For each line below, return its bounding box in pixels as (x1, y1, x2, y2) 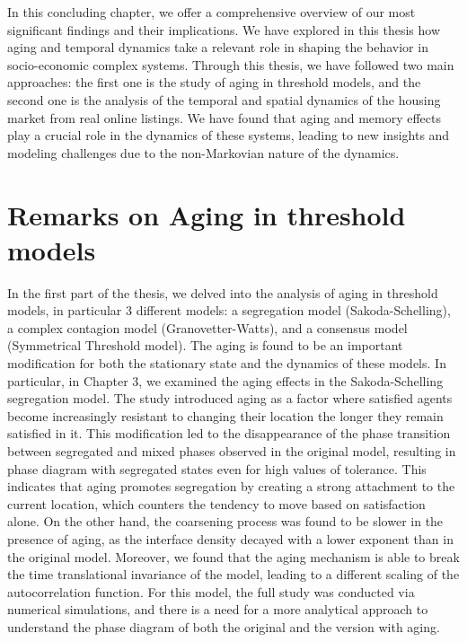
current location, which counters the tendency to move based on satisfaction (7, 494, 426, 513)
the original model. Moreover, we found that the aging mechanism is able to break (7, 547, 460, 566)
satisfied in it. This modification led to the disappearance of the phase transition (7, 424, 451, 443)
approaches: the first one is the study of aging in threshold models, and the (7, 73, 421, 92)
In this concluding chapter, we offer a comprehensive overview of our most (7, 3, 416, 21)
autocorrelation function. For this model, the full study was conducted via (7, 582, 415, 601)
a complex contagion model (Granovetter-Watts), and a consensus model (7, 318, 408, 337)
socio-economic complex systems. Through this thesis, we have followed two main (7, 55, 454, 74)
